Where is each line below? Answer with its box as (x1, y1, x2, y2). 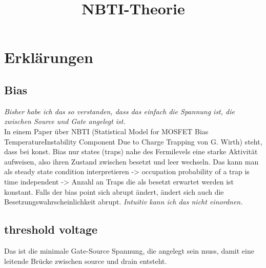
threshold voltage (4, 221, 98, 237)
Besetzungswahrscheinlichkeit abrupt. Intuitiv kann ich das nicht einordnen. (4, 196, 243, 207)
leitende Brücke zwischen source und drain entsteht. (4, 255, 167, 266)
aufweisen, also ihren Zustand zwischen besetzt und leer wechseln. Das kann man (4, 156, 259, 167)
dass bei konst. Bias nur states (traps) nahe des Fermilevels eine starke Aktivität (4, 146, 258, 157)
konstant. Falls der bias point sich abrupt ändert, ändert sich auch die (4, 186, 224, 197)
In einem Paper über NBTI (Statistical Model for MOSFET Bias (4, 126, 209, 136)
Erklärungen (4, 47, 93, 68)
